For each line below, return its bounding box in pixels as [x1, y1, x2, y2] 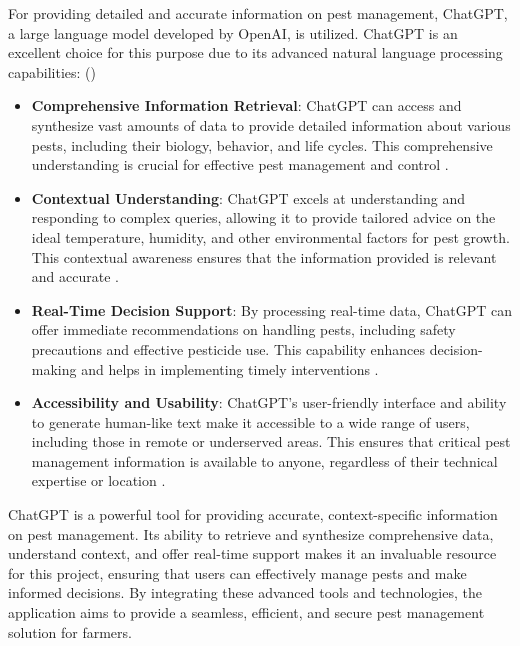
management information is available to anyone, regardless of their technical [31, 450, 498, 471]
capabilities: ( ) [8, 61, 96, 82]
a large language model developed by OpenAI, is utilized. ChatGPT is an [8, 22, 458, 43]
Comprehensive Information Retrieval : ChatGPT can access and [31, 95, 462, 116]
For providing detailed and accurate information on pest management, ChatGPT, [8, 3, 508, 23]
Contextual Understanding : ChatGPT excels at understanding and [31, 187, 465, 208]
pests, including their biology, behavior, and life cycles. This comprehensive [31, 134, 493, 155]
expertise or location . [31, 470, 166, 491]
